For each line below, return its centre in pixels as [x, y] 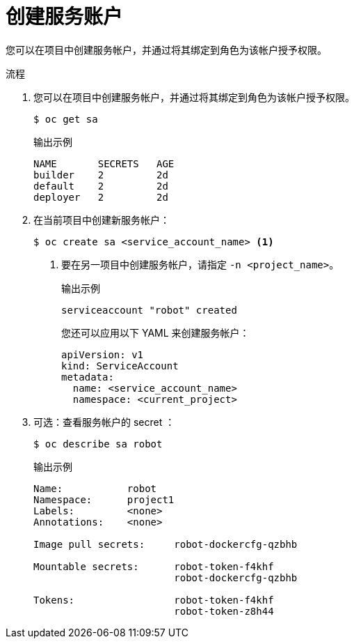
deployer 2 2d [101, 197]
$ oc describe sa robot [98, 444]
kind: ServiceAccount [120, 366]
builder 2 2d [101, 175]
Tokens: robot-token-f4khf [154, 600]
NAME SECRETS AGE [104, 163]
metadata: [88, 377]
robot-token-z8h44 [224, 611]
